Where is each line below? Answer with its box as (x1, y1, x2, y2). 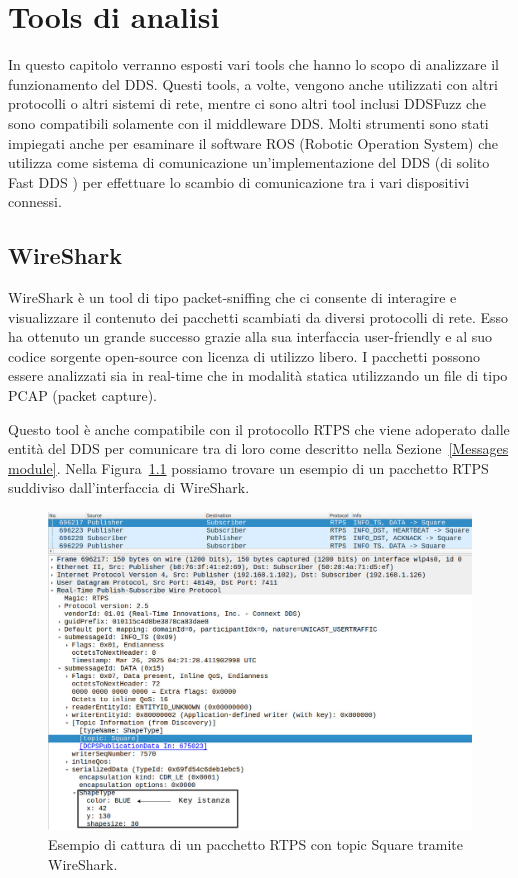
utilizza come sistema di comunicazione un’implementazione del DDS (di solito (8, 152, 490, 173)
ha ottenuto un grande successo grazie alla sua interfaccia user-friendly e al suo (8, 326, 493, 347)
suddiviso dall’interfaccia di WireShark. (8, 477, 250, 498)
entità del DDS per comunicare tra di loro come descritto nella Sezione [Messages (8, 438, 509, 459)
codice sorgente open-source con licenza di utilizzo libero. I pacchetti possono (8, 345, 481, 366)
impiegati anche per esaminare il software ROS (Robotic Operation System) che (8, 132, 498, 153)
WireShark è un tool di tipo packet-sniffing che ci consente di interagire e (8, 287, 457, 308)
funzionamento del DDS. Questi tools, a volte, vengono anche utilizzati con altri (8, 73, 498, 94)
